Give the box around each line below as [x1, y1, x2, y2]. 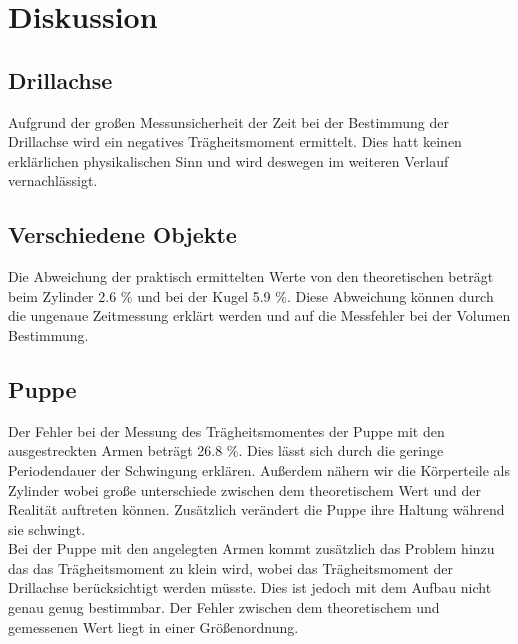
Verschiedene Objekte [8, 219, 237, 250]
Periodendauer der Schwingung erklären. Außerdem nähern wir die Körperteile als [8, 459, 510, 480]
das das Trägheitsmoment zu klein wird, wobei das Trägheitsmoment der [8, 557, 454, 578]
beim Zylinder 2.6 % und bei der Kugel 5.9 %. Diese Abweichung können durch [8, 285, 494, 306]
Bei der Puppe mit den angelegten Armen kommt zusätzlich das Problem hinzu [8, 538, 495, 559]
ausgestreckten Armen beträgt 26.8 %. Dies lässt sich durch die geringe [8, 440, 444, 461]
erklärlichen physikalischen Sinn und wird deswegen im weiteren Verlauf [8, 150, 449, 171]
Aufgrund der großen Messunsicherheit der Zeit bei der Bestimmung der [8, 111, 449, 132]
